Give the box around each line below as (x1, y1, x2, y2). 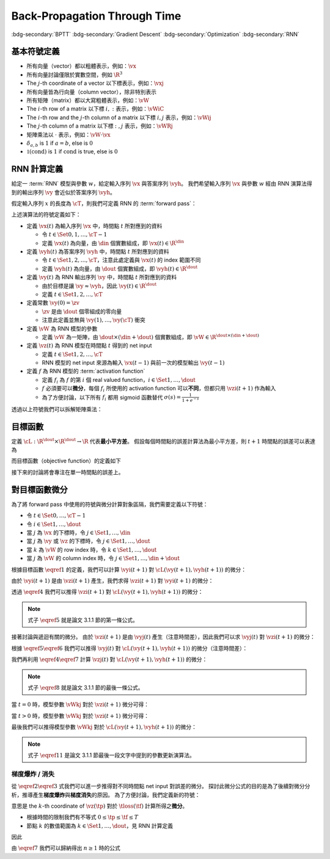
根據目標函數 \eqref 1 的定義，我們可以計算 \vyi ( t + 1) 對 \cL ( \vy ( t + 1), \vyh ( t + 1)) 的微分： (11, 566, 247, 573)
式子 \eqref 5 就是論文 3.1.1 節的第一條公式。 (28, 616, 139, 624)
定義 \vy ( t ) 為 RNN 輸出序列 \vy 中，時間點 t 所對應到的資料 (26, 274, 177, 281)
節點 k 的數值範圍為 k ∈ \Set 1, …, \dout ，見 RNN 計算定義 (26, 822, 174, 829)
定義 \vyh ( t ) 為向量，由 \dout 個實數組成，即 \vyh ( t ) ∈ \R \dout (42, 265, 198, 272)
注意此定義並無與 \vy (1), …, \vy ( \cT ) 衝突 (42, 316, 146, 324)
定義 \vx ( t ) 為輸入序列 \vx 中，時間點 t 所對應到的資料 (26, 222, 163, 229)
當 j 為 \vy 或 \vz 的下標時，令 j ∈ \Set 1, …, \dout (26, 538, 150, 545)
